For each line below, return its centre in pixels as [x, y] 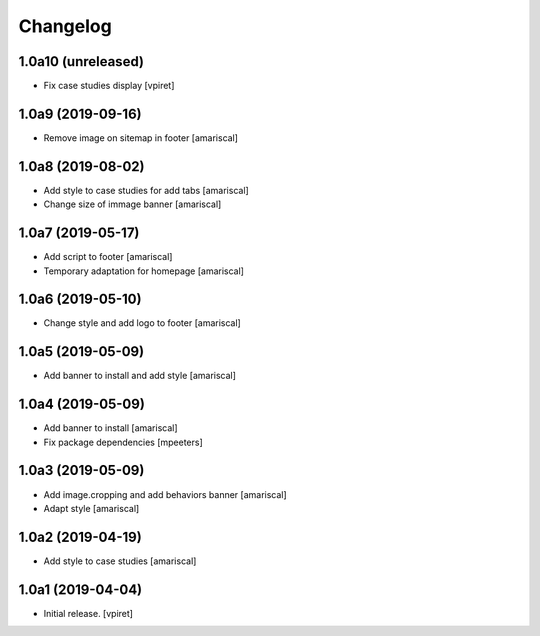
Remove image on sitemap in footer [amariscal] [141, 137]
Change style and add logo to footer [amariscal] [142, 323]
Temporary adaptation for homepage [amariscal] [144, 271]
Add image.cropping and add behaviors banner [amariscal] [165, 494]
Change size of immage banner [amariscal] [132, 204]
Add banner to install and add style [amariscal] [140, 376]
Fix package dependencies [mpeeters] [123, 442]
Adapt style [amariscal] [91, 508]
